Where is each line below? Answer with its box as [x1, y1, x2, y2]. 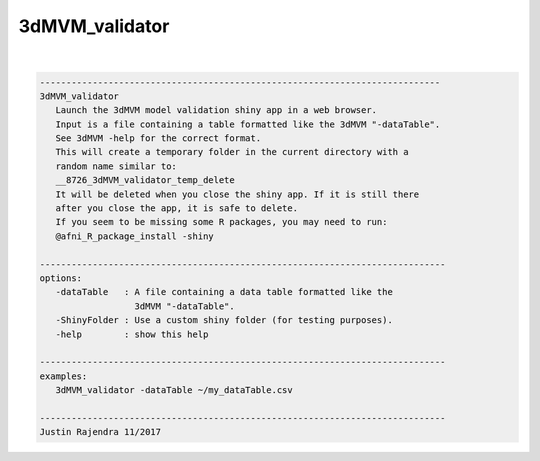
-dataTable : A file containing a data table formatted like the [55, 286, 394, 298]
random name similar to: [55, 160, 177, 172]
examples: [39, 370, 88, 382]
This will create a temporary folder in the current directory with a [55, 146, 409, 158]
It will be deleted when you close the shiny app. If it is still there [55, 188, 420, 200]
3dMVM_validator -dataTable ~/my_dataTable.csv [55, 385, 294, 396]
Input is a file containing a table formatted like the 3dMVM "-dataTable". [55, 118, 441, 130]
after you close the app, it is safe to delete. [55, 203, 299, 214]
